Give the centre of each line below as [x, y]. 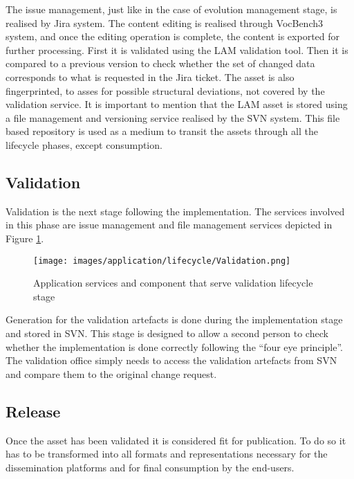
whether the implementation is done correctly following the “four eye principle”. [174, 346]
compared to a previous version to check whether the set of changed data [160, 63]
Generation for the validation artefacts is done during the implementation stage [174, 319]
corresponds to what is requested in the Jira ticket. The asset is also [150, 76]
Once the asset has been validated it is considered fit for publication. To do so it [176, 440]
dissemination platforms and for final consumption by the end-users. [150, 467]
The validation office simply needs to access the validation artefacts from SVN [171, 360]
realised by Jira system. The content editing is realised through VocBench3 [165, 22]
